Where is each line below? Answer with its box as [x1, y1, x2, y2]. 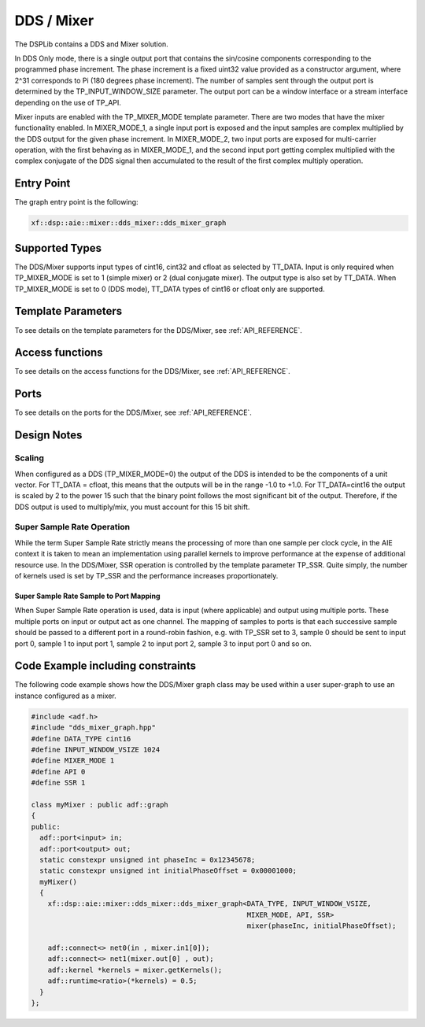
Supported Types [14, 241, 102, 255]
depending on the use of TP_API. [14, 98, 122, 107]
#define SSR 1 [31, 778, 86, 787]
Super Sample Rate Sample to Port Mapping [14, 591, 161, 600]
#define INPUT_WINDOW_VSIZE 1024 [31, 745, 161, 754]
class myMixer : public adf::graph [31, 800, 168, 809]
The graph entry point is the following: [14, 198, 139, 207]
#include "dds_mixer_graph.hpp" [31, 723, 157, 732]
